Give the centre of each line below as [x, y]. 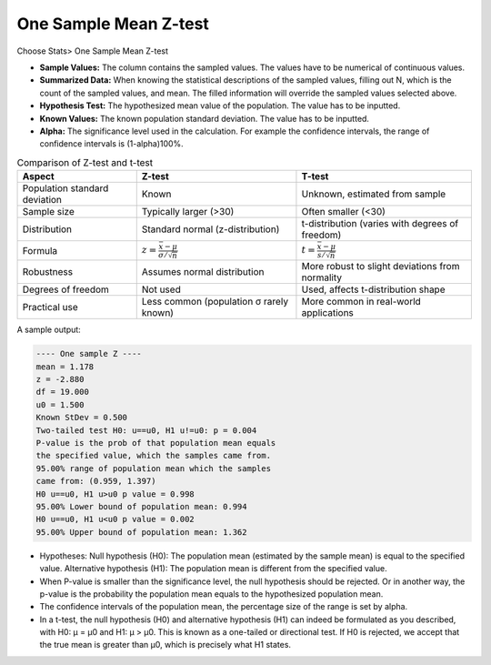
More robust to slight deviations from [381, 267]
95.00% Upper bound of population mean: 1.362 [141, 532]
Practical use [50, 307]
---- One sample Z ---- [89, 354]
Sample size [48, 212]
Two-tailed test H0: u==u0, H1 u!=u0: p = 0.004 [146, 430]
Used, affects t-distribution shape [373, 289]
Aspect [38, 176]
